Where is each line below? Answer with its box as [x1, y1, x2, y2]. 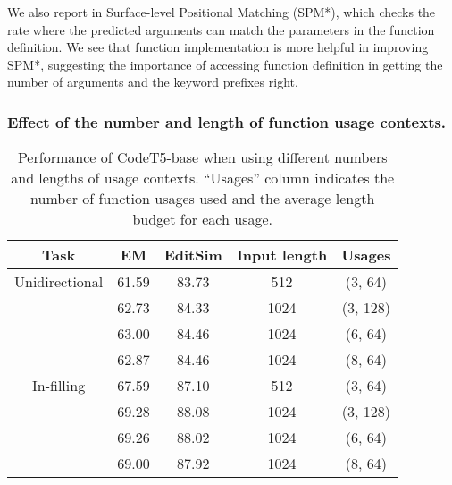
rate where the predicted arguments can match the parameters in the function [7, 20, 435, 38]
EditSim [163, 244, 222, 266]
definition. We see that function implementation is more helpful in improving [7, 38, 429, 56]
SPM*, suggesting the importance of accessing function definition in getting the [7, 55, 443, 73]
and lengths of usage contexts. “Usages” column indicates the [11, 167, 395, 189]
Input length [236, 244, 328, 266]
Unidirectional [14, 271, 104, 293]
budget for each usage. [132, 208, 272, 230]
